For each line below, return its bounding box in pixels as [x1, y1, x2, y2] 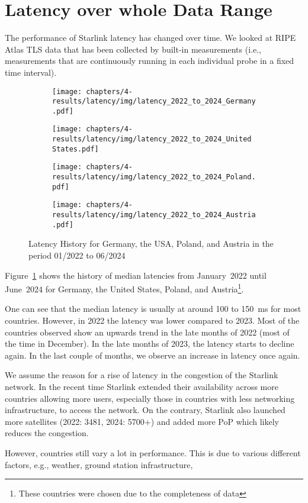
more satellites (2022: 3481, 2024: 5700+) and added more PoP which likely [5, 415, 280, 427]
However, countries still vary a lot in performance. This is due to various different [5, 446, 301, 459]
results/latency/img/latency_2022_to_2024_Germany [52, 97, 256, 106]
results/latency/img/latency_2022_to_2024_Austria [52, 211, 256, 220]
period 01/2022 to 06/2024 [28, 249, 126, 261]
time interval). [5, 66, 57, 78]
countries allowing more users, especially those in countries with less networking [5, 392, 295, 404]
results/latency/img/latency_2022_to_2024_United [52, 135, 252, 144]
